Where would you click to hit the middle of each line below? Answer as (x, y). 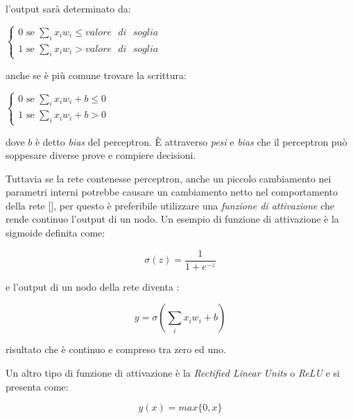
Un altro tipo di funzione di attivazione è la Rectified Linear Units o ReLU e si (173, 372)
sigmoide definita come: (55, 233)
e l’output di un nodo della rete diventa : (93, 286)
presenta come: (37, 386)
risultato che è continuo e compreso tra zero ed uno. (116, 349)
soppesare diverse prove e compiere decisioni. (101, 155)
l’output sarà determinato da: (68, 8)
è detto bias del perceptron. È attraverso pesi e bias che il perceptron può (191, 141)
